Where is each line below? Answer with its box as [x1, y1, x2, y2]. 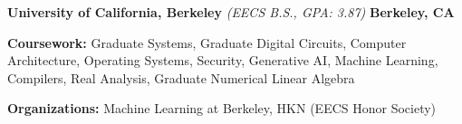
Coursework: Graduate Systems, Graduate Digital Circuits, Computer [7, 33, 407, 52]
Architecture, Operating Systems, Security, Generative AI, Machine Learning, [7, 51, 438, 70]
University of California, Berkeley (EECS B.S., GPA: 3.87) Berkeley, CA [7, 3, 455, 21]
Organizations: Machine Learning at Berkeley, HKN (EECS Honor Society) [7, 99, 437, 118]
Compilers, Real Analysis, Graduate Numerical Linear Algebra [7, 68, 355, 87]
